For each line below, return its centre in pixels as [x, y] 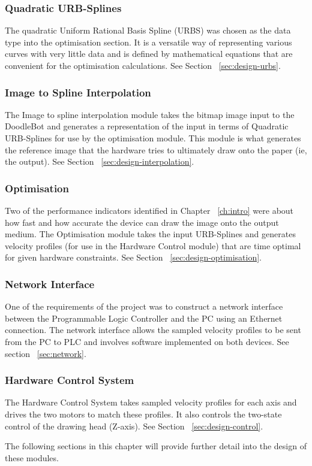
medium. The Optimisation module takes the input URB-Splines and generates [150, 234]
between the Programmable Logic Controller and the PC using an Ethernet [144, 318]
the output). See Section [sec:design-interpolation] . [100, 161]
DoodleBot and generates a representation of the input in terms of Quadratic [147, 126]
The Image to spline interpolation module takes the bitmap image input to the [150, 114]
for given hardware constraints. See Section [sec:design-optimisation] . [133, 257]
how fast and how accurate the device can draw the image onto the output [142, 222]
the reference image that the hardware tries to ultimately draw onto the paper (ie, [156, 149]
